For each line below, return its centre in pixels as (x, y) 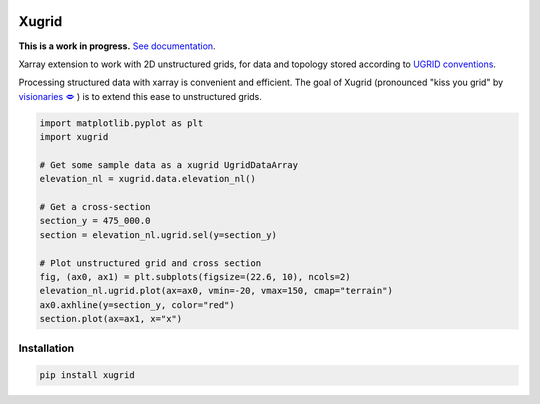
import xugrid (74, 137)
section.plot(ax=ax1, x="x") (111, 319)
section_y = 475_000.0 (95, 221)
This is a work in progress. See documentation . (117, 46)
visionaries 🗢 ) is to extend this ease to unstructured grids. (140, 96)
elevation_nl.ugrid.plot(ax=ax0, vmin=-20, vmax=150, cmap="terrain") (216, 291)
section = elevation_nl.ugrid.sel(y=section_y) (158, 234)
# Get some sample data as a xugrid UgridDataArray (169, 164)
